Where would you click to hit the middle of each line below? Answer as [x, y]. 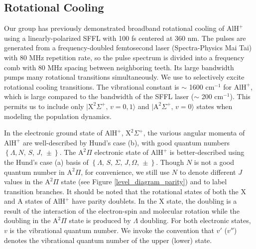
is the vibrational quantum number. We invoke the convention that [112, 230]
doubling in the [27, 220]
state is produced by [100, 220]
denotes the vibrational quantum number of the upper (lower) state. [108, 240]
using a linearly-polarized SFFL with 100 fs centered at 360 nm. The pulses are [125, 38]
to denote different [208, 172]
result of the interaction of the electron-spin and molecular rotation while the [122, 210]
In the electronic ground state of [53, 133]
